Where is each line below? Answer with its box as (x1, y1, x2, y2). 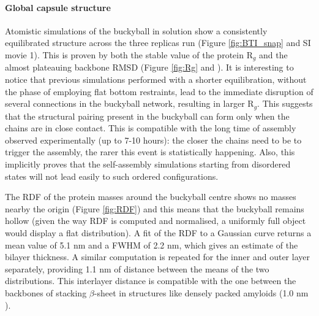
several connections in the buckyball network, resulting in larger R (5, 97, 254, 110)
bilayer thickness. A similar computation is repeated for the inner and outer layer (5, 250, 310, 263)
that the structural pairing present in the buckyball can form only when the (5, 109, 290, 122)
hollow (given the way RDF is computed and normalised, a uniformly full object (5, 214, 306, 227)
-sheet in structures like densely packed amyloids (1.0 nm (94, 286, 309, 299)
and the (259, 48, 288, 61)
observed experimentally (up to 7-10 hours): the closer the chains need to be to (5, 133, 302, 146)
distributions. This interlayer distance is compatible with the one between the (5, 274, 296, 287)
